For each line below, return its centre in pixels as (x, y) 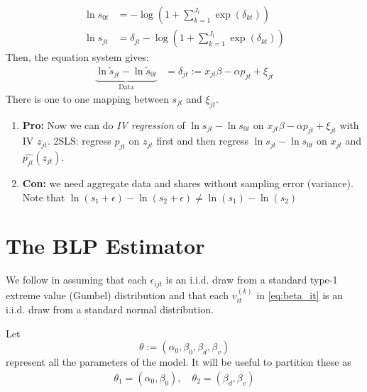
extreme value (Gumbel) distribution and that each (117, 295)
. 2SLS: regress (79, 141)
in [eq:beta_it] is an (300, 295)
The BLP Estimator (105, 246)
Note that (44, 197)
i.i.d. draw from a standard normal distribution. (110, 309)
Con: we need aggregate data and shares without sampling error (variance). (188, 183)
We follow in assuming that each (76, 280)
